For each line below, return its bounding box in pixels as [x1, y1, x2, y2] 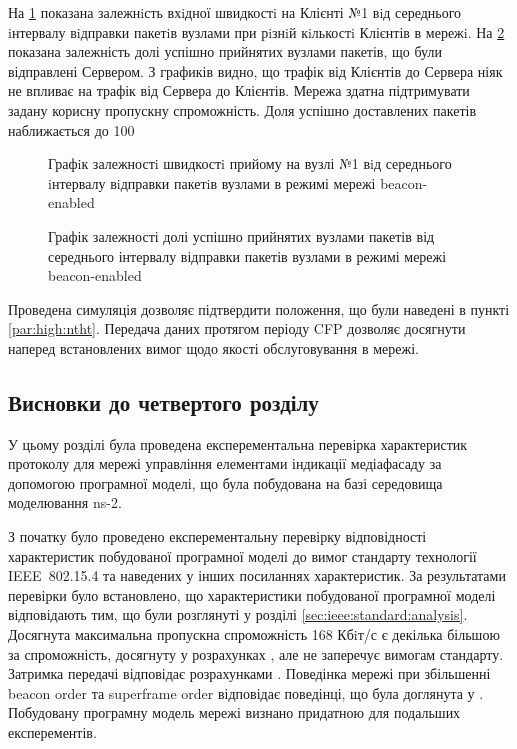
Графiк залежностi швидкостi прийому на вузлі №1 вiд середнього [48, 153, 452, 174]
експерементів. [8, 722, 97, 743]
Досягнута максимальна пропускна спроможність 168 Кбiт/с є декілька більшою [8, 624, 500, 645]
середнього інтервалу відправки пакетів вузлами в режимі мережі [48, 245, 447, 266]
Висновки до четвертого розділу [8, 386, 319, 417]
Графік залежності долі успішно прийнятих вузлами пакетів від [48, 225, 435, 246]
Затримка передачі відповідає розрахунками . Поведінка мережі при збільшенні [8, 663, 491, 684]
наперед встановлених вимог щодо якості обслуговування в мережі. [8, 337, 419, 358]
